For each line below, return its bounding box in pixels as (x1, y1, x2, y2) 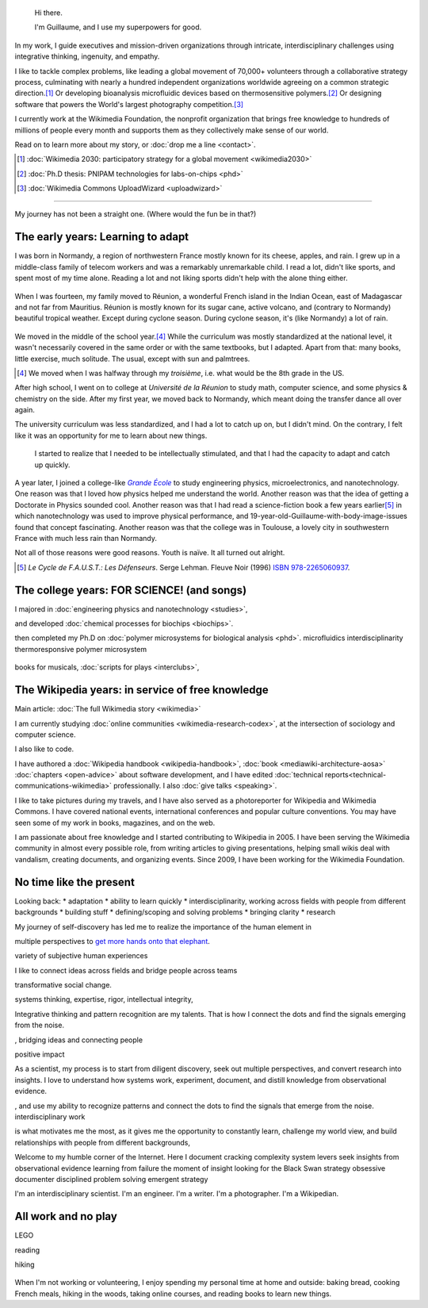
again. (14, 405, 36, 415)
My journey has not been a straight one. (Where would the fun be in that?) (14, 209, 257, 219)
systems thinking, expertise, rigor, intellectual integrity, (14, 995, 193, 1004)
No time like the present (14, 875, 135, 888)
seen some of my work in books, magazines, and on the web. (14, 818, 216, 827)
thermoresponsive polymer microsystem (14, 644, 147, 654)
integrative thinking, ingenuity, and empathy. (14, 52, 160, 61)
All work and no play (14, 1210, 118, 1223)
